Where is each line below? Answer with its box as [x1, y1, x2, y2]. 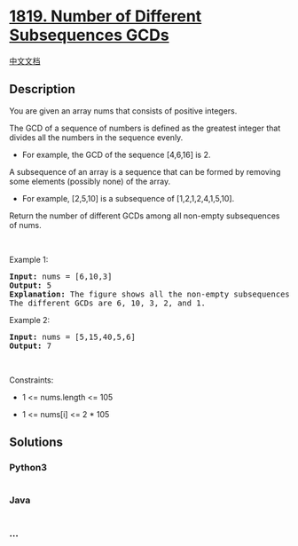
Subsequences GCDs [9, 25, 170, 45]
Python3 [9, 462, 47, 474]
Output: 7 [9, 340, 51, 351]
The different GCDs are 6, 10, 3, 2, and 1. [9, 297, 207, 308]
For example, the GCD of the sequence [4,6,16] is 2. [21, 149, 211, 160]
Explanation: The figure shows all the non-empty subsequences [9, 289, 290, 299]
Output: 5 [9, 280, 51, 290]
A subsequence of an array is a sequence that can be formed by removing [9, 166, 281, 177]
